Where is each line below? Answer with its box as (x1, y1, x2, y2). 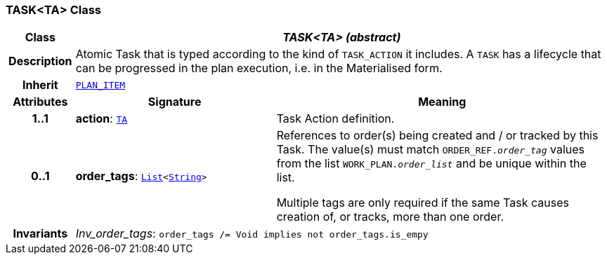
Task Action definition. (276, 111, 395, 126)
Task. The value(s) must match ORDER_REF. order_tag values (276, 142, 585, 157)
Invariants (13, 226, 68, 241)
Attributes (13, 95, 68, 109)
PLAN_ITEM (75, 79, 126, 90)
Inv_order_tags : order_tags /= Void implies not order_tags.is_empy (75, 226, 429, 241)
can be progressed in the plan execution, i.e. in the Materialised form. (75, 61, 443, 76)
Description (8, 54, 72, 69)
